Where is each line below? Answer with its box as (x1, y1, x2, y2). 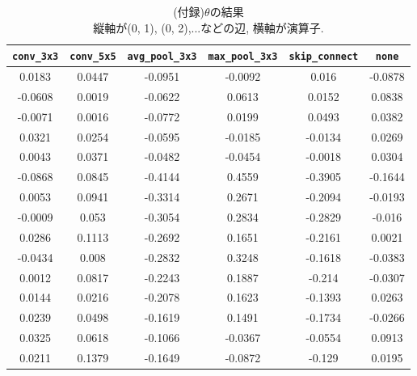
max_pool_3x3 (208, 51, 278, 63)
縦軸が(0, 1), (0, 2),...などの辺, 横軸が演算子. (93, 19, 324, 36)
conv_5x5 (69, 51, 116, 63)
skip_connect (289, 51, 359, 63)
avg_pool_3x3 (127, 51, 197, 63)
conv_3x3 (12, 51, 59, 63)
